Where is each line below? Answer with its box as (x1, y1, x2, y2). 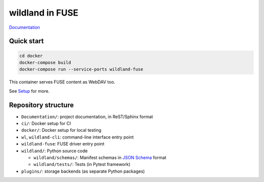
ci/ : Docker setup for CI (21, 121, 71, 126)
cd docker (19, 53, 43, 59)
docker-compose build (19, 60, 71, 65)
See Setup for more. (9, 88, 50, 94)
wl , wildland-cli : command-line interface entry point (21, 134, 134, 140)
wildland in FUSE (9, 7, 79, 18)
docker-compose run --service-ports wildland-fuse (19, 66, 144, 72)
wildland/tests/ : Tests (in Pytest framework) (33, 162, 131, 167)
